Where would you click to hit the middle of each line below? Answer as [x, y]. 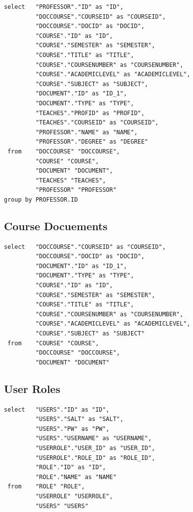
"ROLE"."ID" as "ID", [71, 467]
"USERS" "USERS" [62, 506]
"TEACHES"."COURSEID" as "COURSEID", [97, 123]
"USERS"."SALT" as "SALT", [80, 419]
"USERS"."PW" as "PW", [72, 429]
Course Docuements [56, 226]
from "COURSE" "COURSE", [53, 343]
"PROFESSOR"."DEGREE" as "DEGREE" [92, 142]
